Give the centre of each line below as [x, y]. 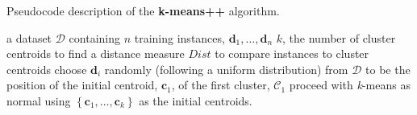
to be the [388, 69]
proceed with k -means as [350, 85]
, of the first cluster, [221, 85]
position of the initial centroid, [82, 85]
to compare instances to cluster [292, 53]
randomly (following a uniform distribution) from [226, 69]
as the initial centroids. [196, 100]
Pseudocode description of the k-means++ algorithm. [143, 10]
